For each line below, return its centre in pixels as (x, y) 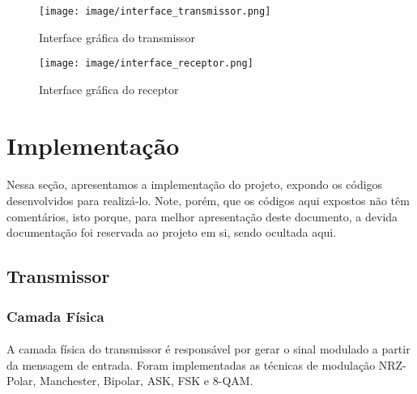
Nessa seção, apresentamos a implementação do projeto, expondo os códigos (195, 184)
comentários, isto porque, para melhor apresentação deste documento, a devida (202, 216)
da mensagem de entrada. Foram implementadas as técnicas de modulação (191, 364)
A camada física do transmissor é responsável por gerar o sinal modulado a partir (208, 349)
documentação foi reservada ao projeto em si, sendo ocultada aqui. (172, 232)
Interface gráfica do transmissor (117, 37)
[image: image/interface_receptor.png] (146, 64)
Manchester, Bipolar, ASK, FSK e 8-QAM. (147, 381)
